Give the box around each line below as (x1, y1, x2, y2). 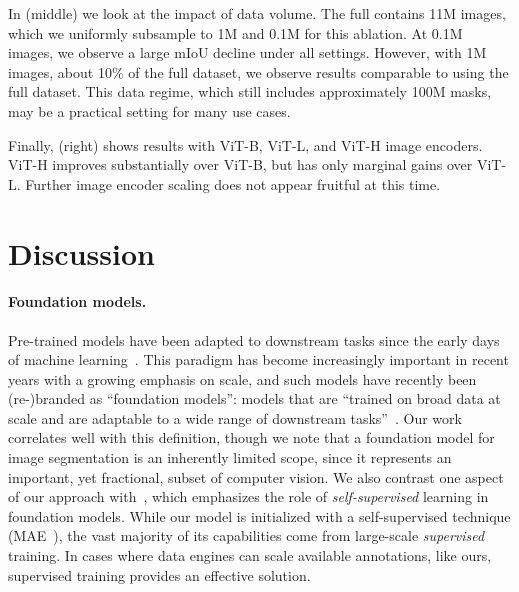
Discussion (8, 232, 155, 273)
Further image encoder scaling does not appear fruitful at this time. (25, 173, 441, 194)
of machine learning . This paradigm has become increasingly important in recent (8, 349, 509, 370)
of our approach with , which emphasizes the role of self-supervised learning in (8, 486, 489, 507)
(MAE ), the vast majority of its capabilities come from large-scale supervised (8, 525, 485, 546)
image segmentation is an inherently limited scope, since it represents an (8, 447, 452, 468)
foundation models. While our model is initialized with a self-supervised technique (8, 505, 511, 526)
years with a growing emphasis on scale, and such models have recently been (8, 368, 477, 389)
